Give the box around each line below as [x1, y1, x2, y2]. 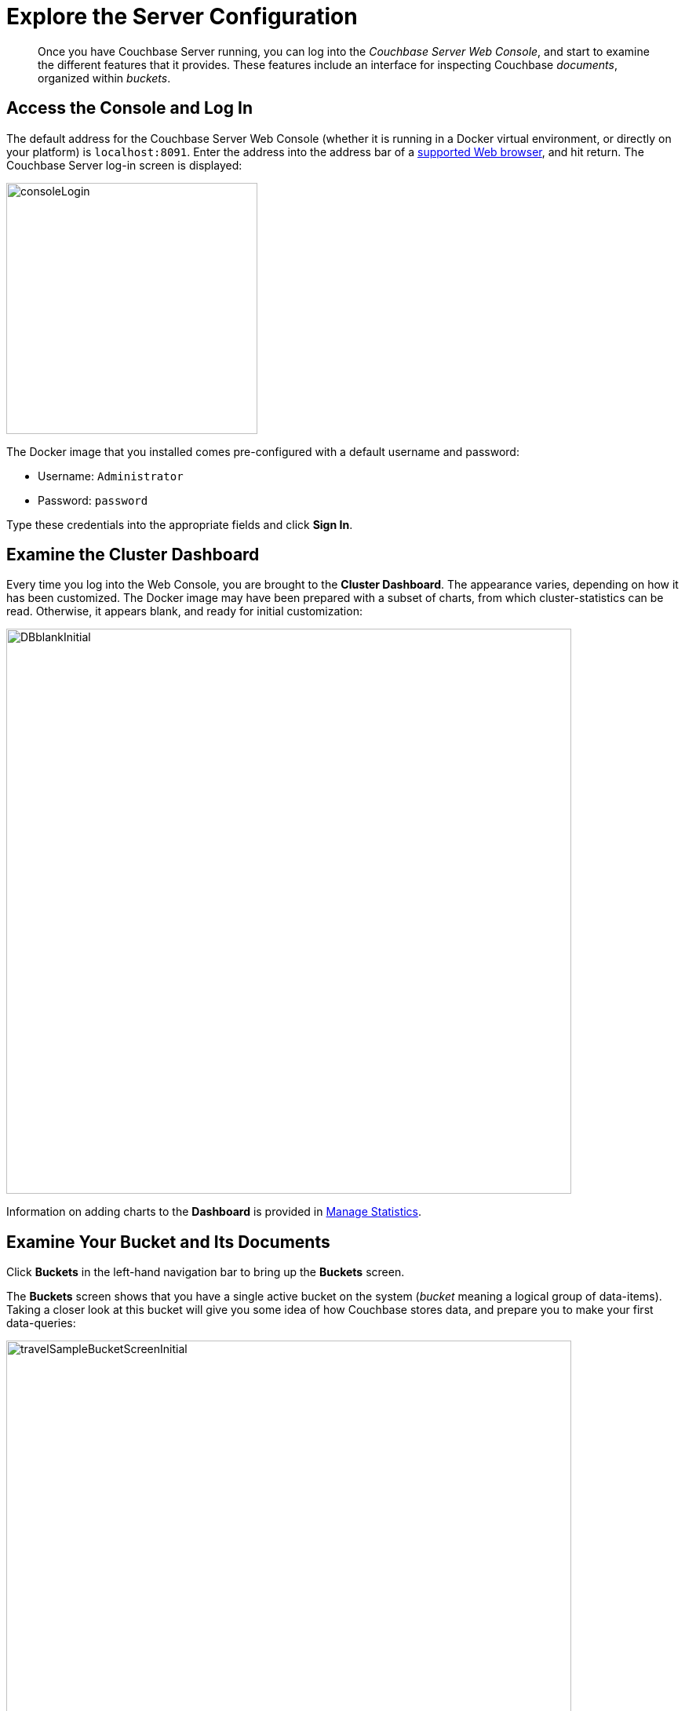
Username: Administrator [38, 469, 184, 483]
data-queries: [6, 1316, 76, 1330]
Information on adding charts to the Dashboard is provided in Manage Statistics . [6, 1205, 422, 1219]
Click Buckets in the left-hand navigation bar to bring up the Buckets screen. [6, 1265, 405, 1279]
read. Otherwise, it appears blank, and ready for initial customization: [6, 604, 363, 618]
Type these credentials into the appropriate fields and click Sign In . [6, 517, 353, 531]
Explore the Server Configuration [6, 3, 358, 30]
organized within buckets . [38, 71, 171, 85]
